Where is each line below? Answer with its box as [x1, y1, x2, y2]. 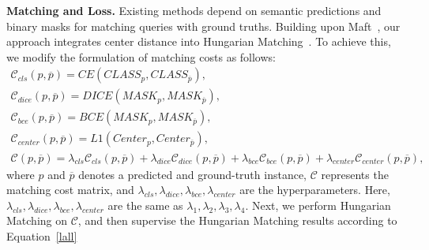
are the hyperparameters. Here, [239, 181, 390, 198]
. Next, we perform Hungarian [245, 196, 391, 213]
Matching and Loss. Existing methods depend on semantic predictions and [6, 2, 382, 18]
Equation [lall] [6, 227, 77, 244]
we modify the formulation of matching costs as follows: [6, 48, 276, 65]
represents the [321, 166, 389, 182]
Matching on [6, 212, 68, 229]
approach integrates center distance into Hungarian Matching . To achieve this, [6, 33, 391, 50]
